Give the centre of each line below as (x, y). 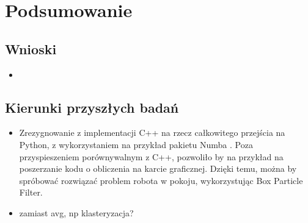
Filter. (31, 192)
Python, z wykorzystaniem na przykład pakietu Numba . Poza (136, 144)
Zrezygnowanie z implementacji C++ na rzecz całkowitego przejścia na (152, 133)
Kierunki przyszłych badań (92, 107)
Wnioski (31, 48)
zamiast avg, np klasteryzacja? (76, 212)
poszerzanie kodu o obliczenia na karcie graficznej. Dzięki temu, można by (158, 168)
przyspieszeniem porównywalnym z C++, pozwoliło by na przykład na (151, 156)
